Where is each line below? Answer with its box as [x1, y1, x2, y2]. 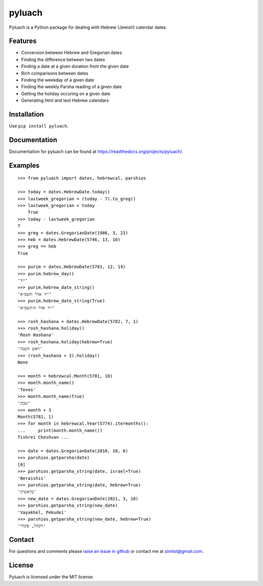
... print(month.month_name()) [18, 428, 103, 433]
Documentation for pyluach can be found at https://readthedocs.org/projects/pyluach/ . [9, 149, 184, 154]
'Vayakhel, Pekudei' [18, 510, 67, 515]
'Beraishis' [18, 475, 46, 481]
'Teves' [18, 387, 36, 392]
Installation [9, 110, 44, 118]
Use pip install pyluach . [9, 123, 69, 129]
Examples [9, 161, 40, 170]
